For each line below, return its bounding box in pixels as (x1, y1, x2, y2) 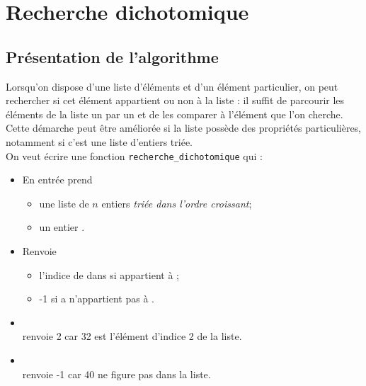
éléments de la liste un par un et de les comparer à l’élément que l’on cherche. (6, 106, 343, 121)
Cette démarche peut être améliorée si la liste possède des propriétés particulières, (6, 120, 362, 135)
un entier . (39, 220, 85, 234)
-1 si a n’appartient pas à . (39, 291, 154, 306)
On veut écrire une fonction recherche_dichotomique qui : (6, 148, 263, 163)
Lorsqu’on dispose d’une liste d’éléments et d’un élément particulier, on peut (6, 79, 338, 93)
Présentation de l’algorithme (6, 45, 219, 67)
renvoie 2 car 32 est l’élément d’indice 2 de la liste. (22, 329, 242, 344)
